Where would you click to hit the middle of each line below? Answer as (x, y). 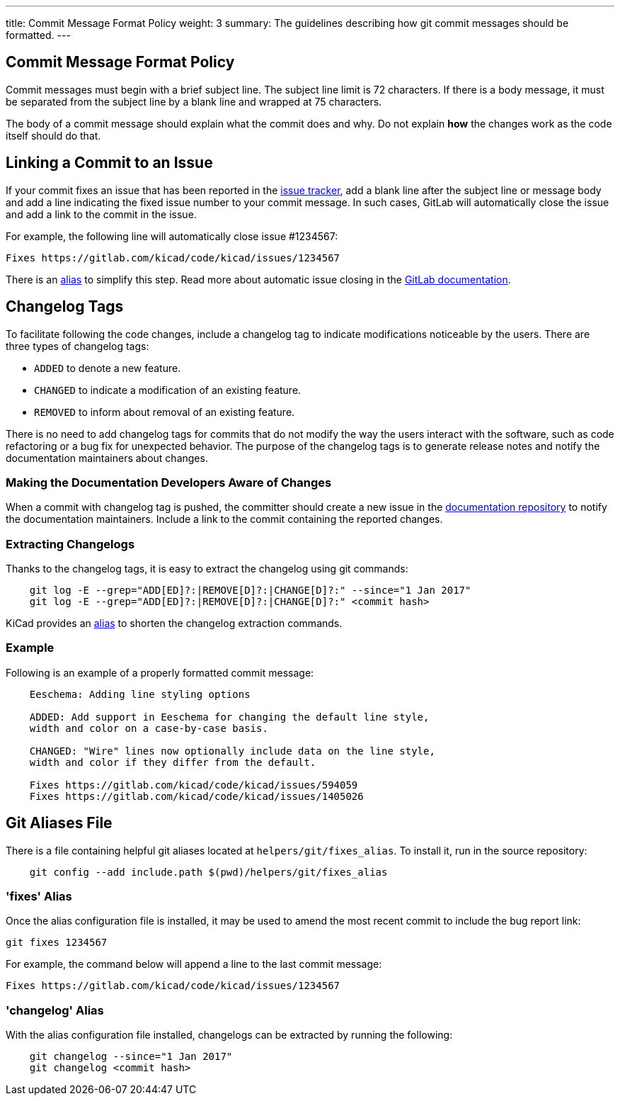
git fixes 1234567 (57, 943)
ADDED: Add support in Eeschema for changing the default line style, (229, 717)
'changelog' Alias (55, 1010)
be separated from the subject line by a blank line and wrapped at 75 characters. (194, 101)
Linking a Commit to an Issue (109, 163)
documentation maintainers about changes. (107, 458)
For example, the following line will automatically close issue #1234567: (172, 236)
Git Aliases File (59, 823)
